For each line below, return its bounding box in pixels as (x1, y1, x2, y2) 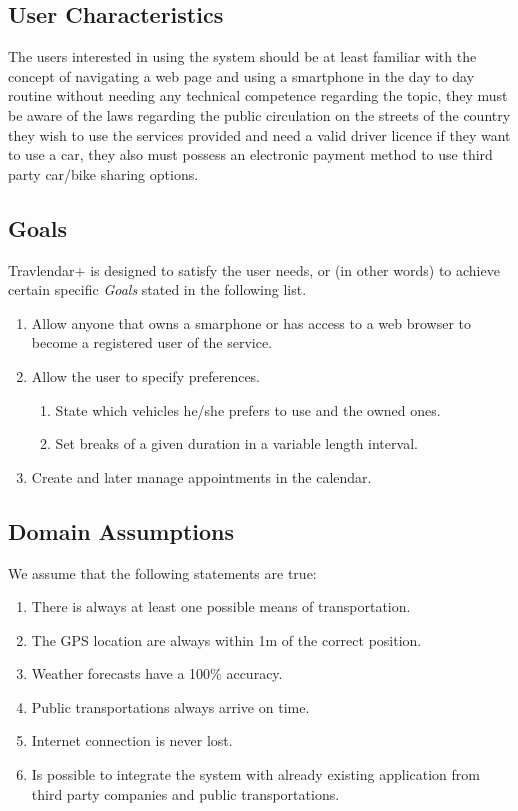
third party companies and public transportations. (31, 783, 340, 804)
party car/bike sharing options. (8, 163, 199, 184)
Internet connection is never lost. (31, 730, 233, 751)
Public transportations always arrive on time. (31, 696, 310, 717)
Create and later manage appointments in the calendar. (31, 466, 372, 487)
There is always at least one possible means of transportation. (31, 596, 411, 617)
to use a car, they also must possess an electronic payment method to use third (8, 144, 493, 165)
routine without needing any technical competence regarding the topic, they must (8, 85, 508, 106)
